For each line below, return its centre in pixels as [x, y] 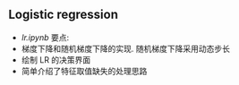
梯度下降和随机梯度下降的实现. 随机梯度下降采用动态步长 [125, 48]
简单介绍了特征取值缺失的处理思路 [84, 71]
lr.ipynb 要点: [45, 37]
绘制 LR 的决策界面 [56, 59]
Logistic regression [63, 15]
